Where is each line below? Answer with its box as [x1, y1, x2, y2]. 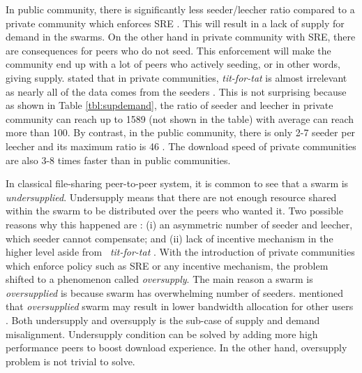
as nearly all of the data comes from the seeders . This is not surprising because [6, 84, 347, 98]
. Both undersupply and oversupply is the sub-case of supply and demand [6, 313, 320, 328]
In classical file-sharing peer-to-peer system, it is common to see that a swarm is [6, 176, 349, 191]
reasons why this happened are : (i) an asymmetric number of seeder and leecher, [6, 217, 353, 231]
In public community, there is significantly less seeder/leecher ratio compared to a [6, 2, 355, 16]
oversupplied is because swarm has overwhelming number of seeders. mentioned [6, 285, 343, 300]
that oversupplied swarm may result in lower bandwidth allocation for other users [6, 299, 354, 314]
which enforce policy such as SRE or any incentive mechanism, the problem [6, 258, 329, 272]
